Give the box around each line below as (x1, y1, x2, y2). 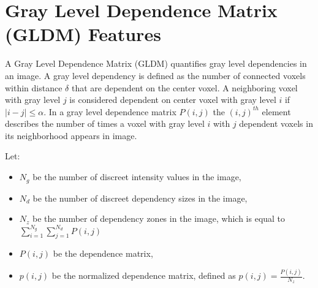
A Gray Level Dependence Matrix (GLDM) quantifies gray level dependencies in (5, 57, 307, 70)
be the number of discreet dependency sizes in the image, (32, 191, 248, 204)
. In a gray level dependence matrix (44, 105, 176, 118)
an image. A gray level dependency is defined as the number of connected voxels (5, 69, 306, 81)
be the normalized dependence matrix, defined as (51, 269, 236, 282)
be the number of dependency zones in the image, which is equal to (32, 212, 286, 225)
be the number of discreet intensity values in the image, (32, 170, 241, 183)
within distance (5, 81, 62, 94)
